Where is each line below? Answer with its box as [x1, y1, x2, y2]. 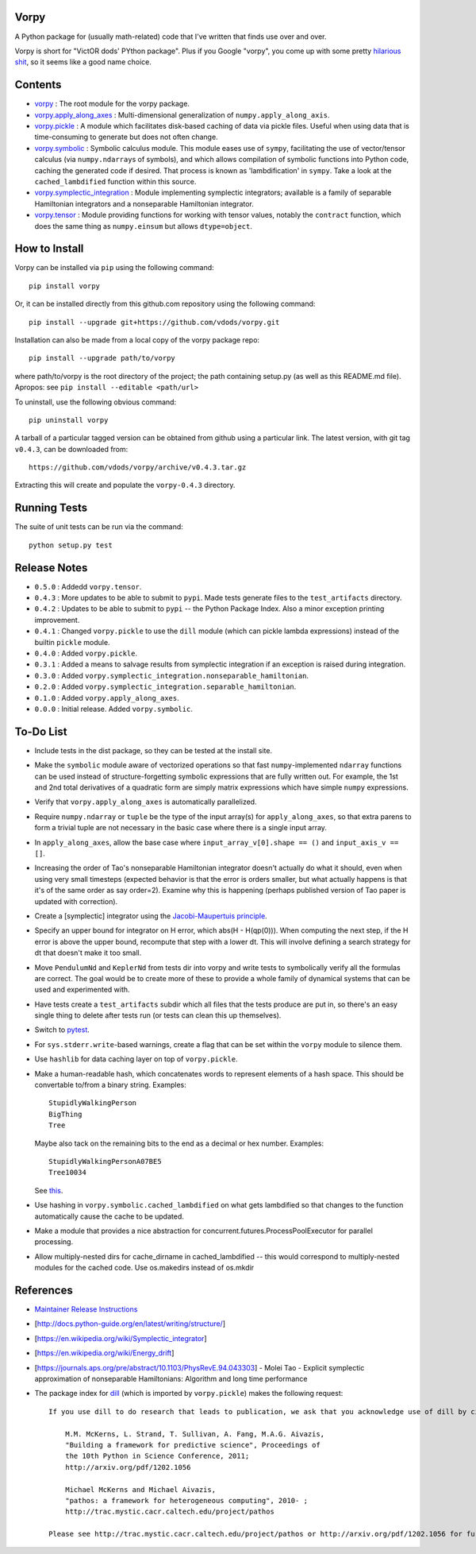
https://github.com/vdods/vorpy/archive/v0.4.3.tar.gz [29, 463, 247, 472]
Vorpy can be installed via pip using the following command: [14, 263, 214, 273]
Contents [14, 78, 62, 91]
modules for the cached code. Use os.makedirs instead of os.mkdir [34, 1263, 255, 1273]
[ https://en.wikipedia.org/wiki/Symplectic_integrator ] [34, 1333, 207, 1343]
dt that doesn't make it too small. [34, 948, 142, 957]
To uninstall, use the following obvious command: [14, 397, 177, 407]
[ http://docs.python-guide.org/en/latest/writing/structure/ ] [34, 1319, 226, 1328]
